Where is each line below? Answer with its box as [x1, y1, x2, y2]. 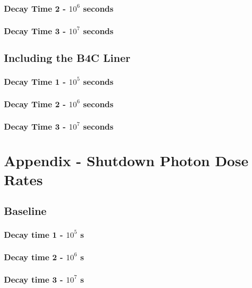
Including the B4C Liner [4, 50, 131, 65]
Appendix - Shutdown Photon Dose [4, 151, 249, 171]
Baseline [4, 203, 47, 218]
